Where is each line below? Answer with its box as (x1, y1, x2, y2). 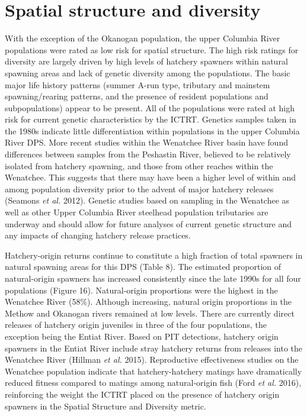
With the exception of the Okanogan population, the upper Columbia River (5, 32, 280, 44)
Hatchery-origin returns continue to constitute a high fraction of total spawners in (5, 249, 303, 261)
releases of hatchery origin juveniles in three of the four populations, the (5, 318, 267, 331)
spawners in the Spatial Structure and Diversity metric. (5, 399, 206, 412)
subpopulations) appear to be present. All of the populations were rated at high (5, 101, 295, 114)
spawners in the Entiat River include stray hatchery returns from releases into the (5, 341, 303, 354)
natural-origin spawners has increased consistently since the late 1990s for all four (5, 272, 301, 284)
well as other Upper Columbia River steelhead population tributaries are (5, 206, 268, 218)
